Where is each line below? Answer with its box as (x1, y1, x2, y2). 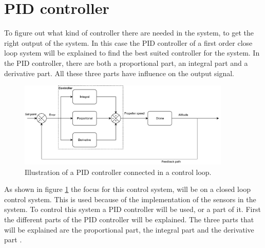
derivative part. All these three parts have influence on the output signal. (4, 67, 235, 78)
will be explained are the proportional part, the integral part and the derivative (4, 224, 254, 235)
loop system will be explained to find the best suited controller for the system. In (4, 47, 260, 58)
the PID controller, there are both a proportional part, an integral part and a (4, 57, 248, 68)
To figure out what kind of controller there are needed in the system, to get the (4, 27, 254, 38)
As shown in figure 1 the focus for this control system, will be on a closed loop (4, 184, 251, 194)
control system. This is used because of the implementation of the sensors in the (4, 193, 256, 204)
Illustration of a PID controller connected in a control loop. (25, 166, 212, 177)
